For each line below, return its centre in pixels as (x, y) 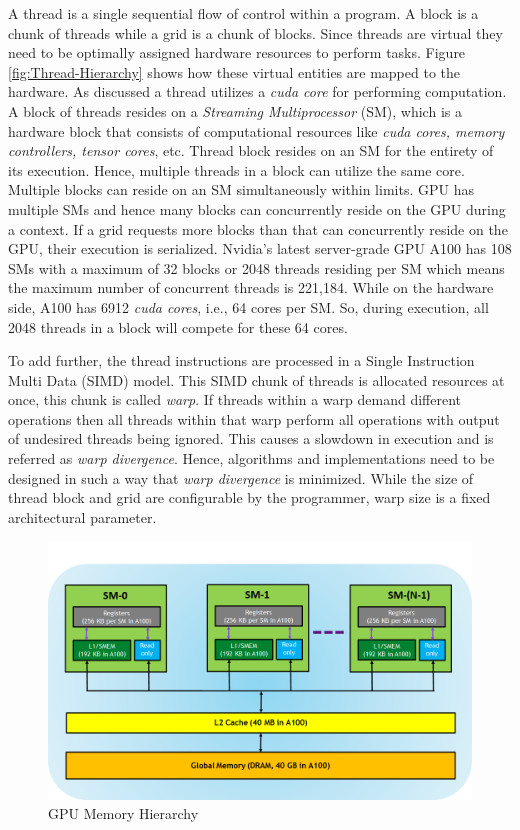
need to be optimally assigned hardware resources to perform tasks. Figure (237, 52)
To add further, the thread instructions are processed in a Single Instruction (241, 360)
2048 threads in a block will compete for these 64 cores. (178, 326)
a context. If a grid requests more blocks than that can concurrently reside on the (258, 228)
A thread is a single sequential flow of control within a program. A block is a (243, 13)
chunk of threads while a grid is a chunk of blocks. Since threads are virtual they (255, 32)
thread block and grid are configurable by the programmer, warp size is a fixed (249, 497)
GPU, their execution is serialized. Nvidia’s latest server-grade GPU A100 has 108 (260, 248)
